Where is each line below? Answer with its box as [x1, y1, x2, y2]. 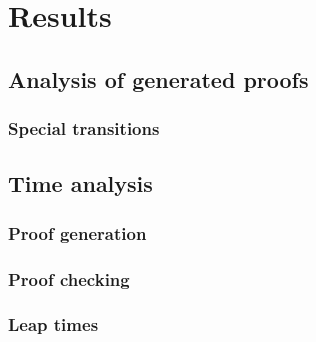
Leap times [8, 312, 99, 337]
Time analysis [8, 168, 153, 199]
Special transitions [8, 116, 160, 141]
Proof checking [8, 266, 130, 291]
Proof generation [8, 220, 147, 245]
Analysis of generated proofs [8, 63, 309, 94]
